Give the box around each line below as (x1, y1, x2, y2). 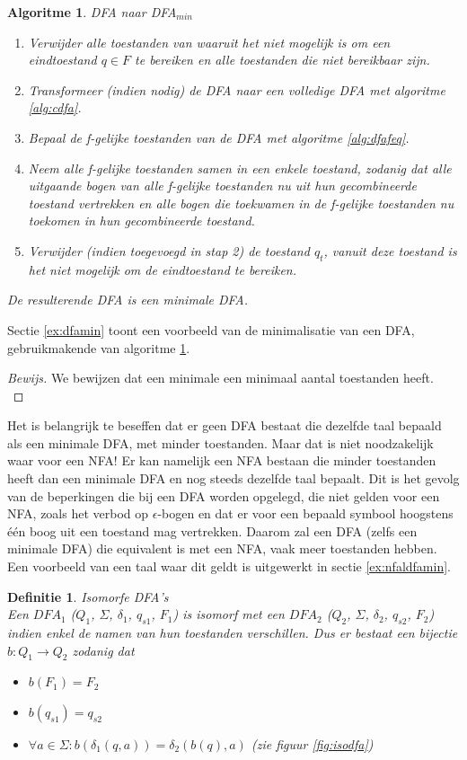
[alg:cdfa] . (28, 98, 82, 117)
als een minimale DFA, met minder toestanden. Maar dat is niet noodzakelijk (7, 433, 434, 452)
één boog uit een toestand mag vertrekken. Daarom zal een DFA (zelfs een (7, 521, 418, 540)
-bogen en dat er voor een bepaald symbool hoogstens (157, 504, 454, 523)
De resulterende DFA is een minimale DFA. (7, 290, 249, 309)
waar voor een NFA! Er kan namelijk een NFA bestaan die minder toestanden (7, 451, 436, 470)
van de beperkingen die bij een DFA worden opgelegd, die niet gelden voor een (7, 486, 440, 505)
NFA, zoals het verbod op (7, 504, 149, 523)
